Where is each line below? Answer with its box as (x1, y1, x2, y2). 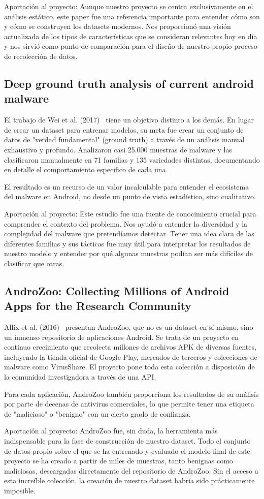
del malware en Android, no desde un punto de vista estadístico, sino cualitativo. (4, 191, 256, 202)
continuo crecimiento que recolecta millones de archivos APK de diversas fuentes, (4, 341, 256, 352)
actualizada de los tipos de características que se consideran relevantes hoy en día (4, 30, 257, 41)
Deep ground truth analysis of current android (4, 75, 254, 91)
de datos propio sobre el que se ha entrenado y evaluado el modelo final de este (4, 445, 250, 456)
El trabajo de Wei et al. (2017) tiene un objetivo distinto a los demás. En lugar (4, 114, 254, 125)
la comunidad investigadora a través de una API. (4, 371, 156, 382)
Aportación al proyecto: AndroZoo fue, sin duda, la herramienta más (4, 425, 218, 436)
